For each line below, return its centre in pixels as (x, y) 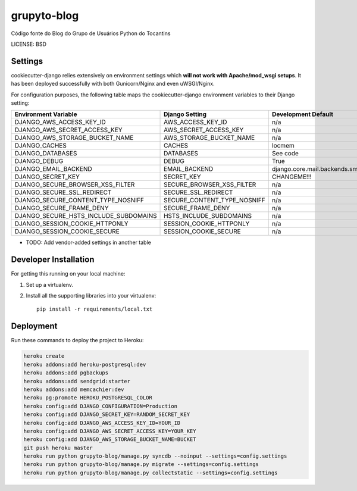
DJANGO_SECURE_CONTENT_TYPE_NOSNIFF (79, 201)
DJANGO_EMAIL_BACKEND (53, 169)
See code (285, 154)
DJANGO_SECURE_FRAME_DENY (62, 208)
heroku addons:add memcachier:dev (74, 389)
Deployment (34, 326)
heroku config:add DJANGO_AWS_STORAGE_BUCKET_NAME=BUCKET (110, 440)
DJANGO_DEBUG (39, 161)
